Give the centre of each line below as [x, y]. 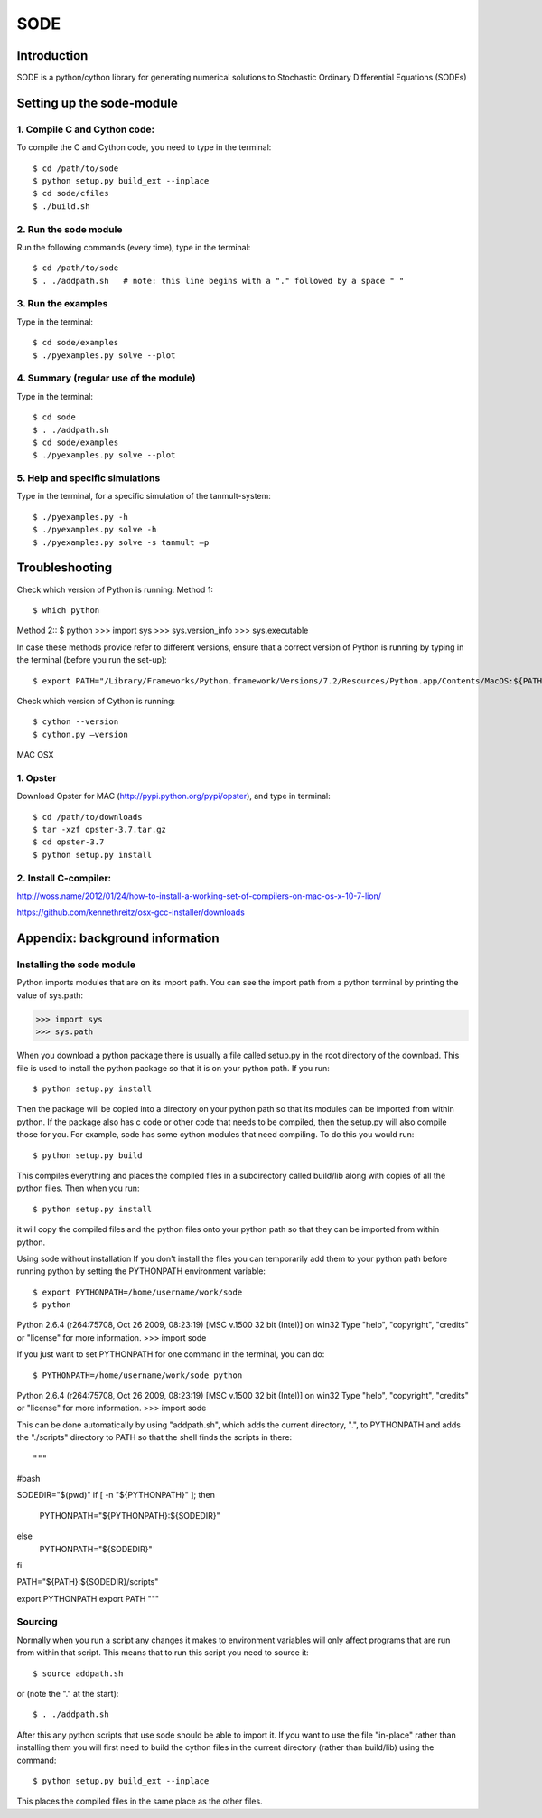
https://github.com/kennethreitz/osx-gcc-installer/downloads [131, 912]
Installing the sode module [76, 965]
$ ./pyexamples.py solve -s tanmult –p [121, 542]
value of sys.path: [50, 995]
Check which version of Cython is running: [96, 701]
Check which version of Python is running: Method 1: [115, 589]
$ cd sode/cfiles [71, 193]
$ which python [66, 610]
